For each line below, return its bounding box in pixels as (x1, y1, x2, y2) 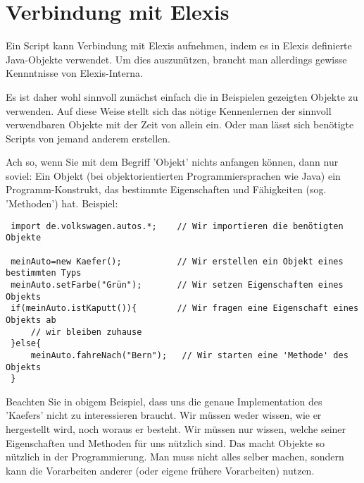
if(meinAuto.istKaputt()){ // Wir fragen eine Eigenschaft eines (11, 303, 359, 314)
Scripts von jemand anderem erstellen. (6, 130, 170, 145)
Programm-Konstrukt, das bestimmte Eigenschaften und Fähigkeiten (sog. (6, 182, 327, 197)
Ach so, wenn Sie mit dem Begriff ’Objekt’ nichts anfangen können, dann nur (6, 154, 339, 169)
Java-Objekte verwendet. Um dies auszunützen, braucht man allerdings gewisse (6, 51, 347, 66)
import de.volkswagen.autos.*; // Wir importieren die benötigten (11, 221, 344, 231)
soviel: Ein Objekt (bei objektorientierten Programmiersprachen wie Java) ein (6, 168, 341, 183)
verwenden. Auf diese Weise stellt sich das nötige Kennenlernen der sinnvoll (6, 103, 332, 118)
